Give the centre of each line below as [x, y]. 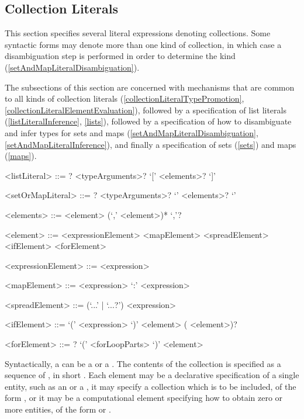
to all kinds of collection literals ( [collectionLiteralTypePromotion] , [125, 98]
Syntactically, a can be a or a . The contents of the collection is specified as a [143, 363]
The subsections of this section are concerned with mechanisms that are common [150, 87]
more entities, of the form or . [58, 409]
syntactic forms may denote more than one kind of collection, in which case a [143, 44]
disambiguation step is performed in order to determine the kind [120, 56]
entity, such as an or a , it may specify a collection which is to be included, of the [151, 386]
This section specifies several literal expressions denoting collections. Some [138, 33]
